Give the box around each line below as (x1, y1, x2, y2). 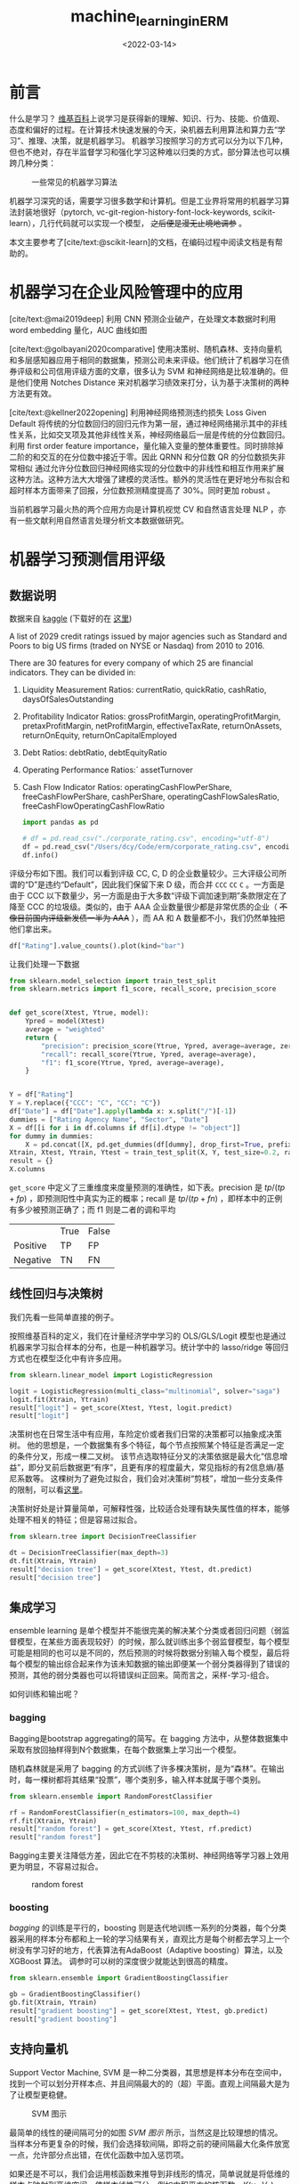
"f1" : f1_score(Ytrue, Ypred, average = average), (41, 1058, 225, 1067)
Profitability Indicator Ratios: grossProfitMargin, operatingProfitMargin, (21, 711, 281, 722)
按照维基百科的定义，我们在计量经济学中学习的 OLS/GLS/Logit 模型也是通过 (9, 1330, 287, 1341)
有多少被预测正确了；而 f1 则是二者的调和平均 (9, 1204, 176, 1215)
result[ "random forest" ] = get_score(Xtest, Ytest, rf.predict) (9, 1824, 253, 1834)
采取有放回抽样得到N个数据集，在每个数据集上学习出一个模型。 (9, 1744, 242, 1755)
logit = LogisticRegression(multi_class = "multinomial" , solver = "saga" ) (9, 1387, 280, 1396)
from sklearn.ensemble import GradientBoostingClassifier (9, 1974, 229, 1983)
